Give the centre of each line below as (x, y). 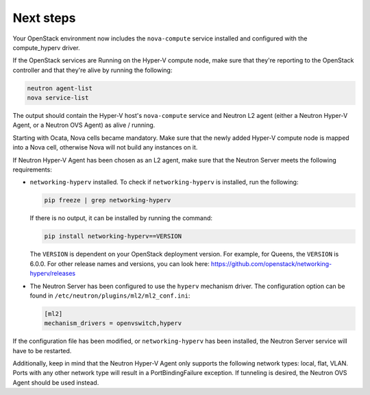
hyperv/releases (52, 274)
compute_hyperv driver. (46, 47)
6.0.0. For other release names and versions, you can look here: (120, 263)
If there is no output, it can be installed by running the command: (121, 218)
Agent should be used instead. (56, 382)
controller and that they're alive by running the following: (92, 70)
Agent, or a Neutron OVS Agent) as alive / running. (84, 125)
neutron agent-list (60, 88)
